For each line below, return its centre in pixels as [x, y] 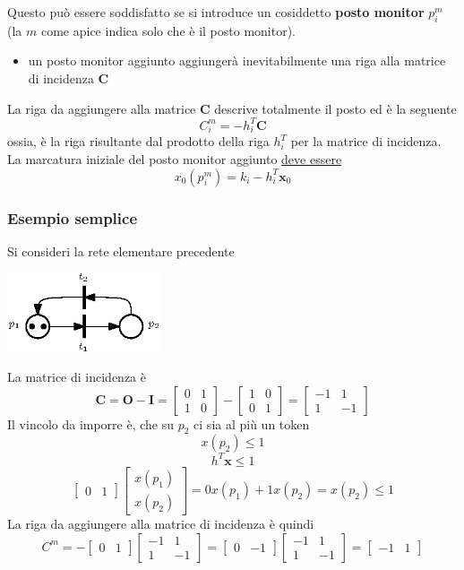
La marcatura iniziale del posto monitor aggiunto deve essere [175, 159]
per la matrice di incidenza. [366, 141]
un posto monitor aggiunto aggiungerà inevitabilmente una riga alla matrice [237, 60]
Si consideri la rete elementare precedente [121, 250]
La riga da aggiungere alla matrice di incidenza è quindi [161, 523]
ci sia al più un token [252, 423]
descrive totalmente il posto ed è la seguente [335, 108]
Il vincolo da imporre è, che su [91, 423]
